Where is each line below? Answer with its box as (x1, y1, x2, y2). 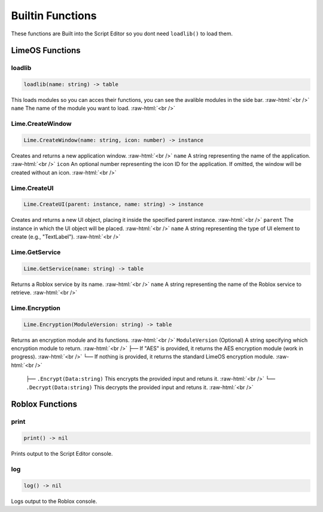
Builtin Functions (11, 9, 97, 22)
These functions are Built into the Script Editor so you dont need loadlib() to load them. (11, 30, 233, 37)
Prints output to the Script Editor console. (11, 450, 113, 457)
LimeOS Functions (11, 46, 81, 56)
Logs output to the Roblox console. (11, 498, 97, 505)
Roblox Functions (11, 399, 78, 409)
